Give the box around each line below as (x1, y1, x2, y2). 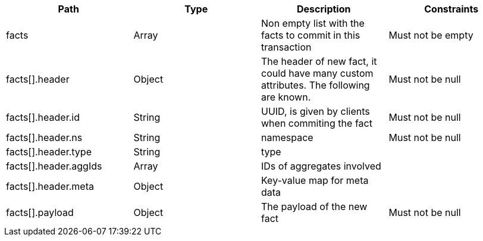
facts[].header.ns (6, 132, 83, 143)
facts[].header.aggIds (6, 160, 102, 172)
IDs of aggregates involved (261, 160, 381, 172)
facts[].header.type (6, 146, 92, 158)
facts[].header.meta (6, 180, 94, 192)
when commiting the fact (261, 117, 372, 129)
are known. (261, 91, 311, 103)
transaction (261, 41, 312, 53)
